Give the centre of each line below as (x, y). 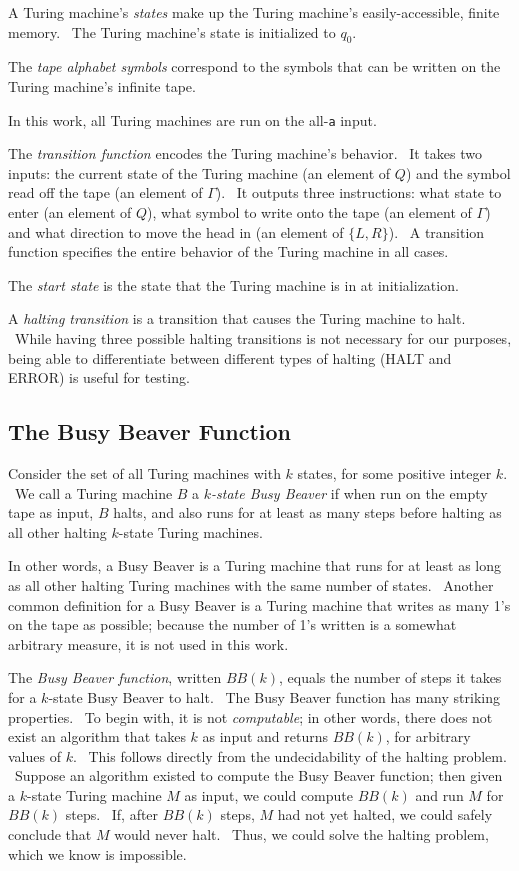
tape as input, (51, 512)
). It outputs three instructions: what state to (358, 192)
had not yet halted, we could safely (385, 814)
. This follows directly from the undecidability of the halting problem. (289, 755)
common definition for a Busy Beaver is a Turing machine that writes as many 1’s (259, 604)
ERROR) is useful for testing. (99, 377)
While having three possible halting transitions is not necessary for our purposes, (263, 337)
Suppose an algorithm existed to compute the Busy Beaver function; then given (258, 775)
